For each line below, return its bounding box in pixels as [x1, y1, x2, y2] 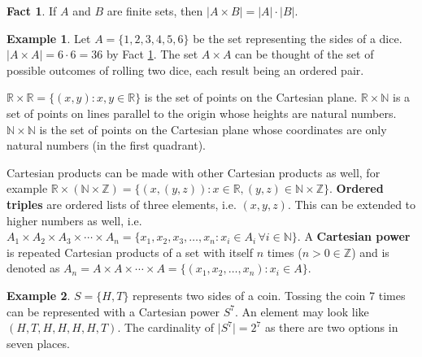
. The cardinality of [117, 319, 215, 336]
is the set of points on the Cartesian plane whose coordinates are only [39, 120, 387, 137]
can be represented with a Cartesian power [7, 303, 220, 320]
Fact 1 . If [7, 2, 57, 19]
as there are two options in [264, 319, 398, 336]
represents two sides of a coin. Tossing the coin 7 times [133, 286, 406, 303]
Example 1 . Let [7, 29, 91, 46]
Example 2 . [7, 286, 71, 303]
